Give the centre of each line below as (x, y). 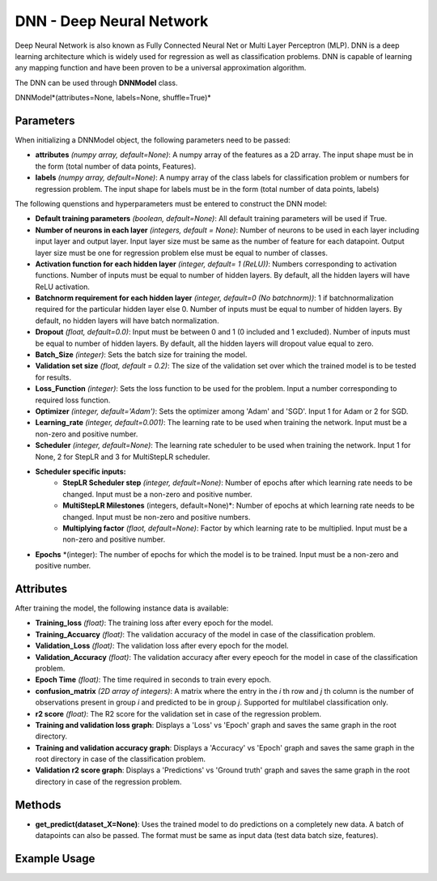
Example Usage (55, 858)
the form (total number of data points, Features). (116, 166)
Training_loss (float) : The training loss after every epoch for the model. (154, 623)
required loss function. (73, 400)
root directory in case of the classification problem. (121, 759)
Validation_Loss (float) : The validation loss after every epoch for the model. (162, 646)
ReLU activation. (63, 287)
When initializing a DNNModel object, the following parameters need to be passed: (153, 140)
